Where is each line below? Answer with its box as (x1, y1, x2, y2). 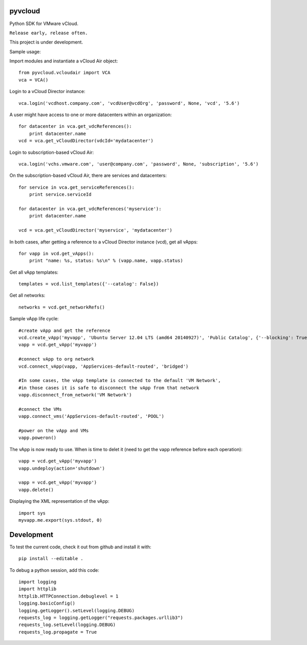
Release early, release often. (9, 30, 88, 36)
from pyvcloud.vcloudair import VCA (18, 70, 111, 76)
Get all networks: (9, 292, 46, 299)
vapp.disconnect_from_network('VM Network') (18, 392, 133, 398)
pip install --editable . (18, 555, 84, 562)
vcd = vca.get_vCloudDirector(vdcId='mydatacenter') (18, 138, 153, 144)
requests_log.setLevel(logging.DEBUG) (18, 622, 116, 628)
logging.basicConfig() (18, 600, 76, 606)
